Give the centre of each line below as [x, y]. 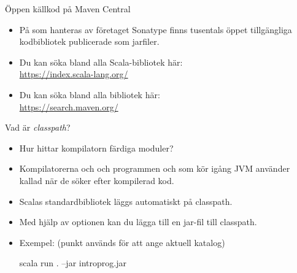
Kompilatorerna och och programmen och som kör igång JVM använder [155, 168]
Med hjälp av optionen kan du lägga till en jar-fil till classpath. [138, 222]
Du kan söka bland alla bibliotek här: [90, 94]
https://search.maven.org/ [69, 106]
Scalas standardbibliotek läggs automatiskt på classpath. [126, 201]
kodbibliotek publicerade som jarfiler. [89, 41]
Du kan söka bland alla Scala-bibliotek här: [101, 62]
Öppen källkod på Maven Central [68, 9]
